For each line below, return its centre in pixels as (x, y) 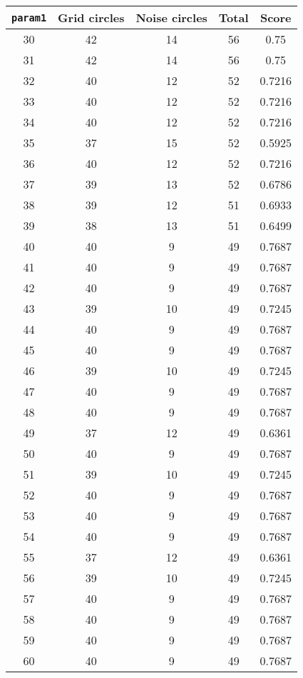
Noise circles (171, 18)
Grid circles (91, 18)
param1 (29, 18)
